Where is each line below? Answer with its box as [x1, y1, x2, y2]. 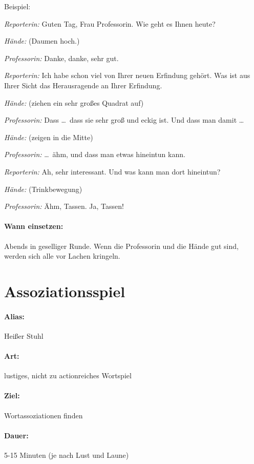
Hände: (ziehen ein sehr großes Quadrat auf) [4, 97, 144, 108]
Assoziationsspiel [4, 280, 125, 301]
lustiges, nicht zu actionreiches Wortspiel [4, 370, 132, 381]
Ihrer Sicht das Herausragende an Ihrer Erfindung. [4, 80, 162, 90]
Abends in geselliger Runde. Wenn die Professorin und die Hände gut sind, [4, 240, 239, 251]
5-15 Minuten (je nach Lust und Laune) [4, 450, 129, 460]
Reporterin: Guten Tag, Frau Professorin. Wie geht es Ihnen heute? [4, 18, 216, 29]
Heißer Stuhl [4, 330, 44, 341]
